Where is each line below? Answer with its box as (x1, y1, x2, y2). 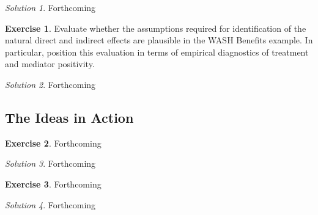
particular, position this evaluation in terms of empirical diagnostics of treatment (5, 45, 309, 58)
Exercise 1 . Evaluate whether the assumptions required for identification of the (5, 21, 306, 34)
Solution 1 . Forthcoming (5, 1, 96, 13)
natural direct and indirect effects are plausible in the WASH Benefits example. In (5, 34, 313, 46)
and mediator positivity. (5, 57, 95, 70)
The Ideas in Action (5, 107, 134, 126)
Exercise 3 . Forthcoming (5, 177, 102, 190)
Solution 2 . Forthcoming (5, 78, 96, 90)
